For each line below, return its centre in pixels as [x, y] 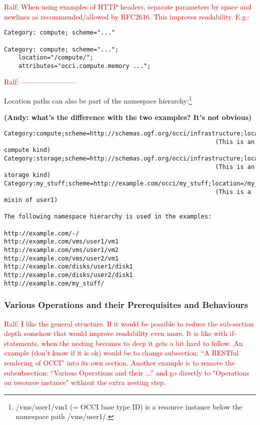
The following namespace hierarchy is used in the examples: [108, 217]
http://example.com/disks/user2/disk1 [68, 275]
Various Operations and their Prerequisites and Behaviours [126, 305]
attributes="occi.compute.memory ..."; [84, 66]
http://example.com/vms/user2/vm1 [61, 258]
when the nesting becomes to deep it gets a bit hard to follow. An [142, 343]
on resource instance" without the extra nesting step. [85, 382]
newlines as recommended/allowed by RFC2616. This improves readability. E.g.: [127, 16]
